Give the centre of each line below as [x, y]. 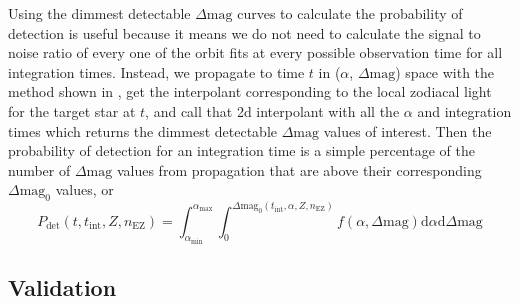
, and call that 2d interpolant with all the [272, 110]
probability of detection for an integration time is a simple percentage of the [241, 150]
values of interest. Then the [407, 130]
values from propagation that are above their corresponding [299, 169]
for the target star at [72, 110]
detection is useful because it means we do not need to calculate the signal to [244, 32]
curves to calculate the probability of [350, 13]
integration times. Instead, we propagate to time [156, 71]
